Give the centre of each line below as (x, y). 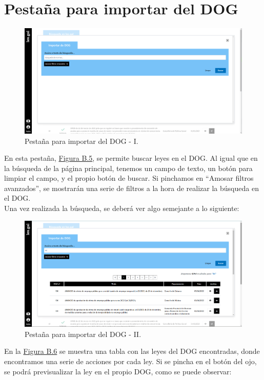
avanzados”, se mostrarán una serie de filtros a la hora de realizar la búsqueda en (131, 188)
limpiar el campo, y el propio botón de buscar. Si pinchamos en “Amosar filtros (129, 178)
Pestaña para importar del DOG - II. (83, 334)
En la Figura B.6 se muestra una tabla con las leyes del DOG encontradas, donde (132, 351)
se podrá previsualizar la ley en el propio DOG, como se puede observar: (118, 371)
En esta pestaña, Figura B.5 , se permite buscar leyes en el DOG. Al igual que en (131, 158)
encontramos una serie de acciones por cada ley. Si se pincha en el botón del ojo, (130, 361)
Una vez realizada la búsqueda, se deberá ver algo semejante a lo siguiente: (122, 208)
